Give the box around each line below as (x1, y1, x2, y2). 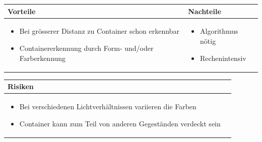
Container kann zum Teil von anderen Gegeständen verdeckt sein (19, 118, 221, 128)
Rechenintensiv (200, 52, 246, 63)
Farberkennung (19, 52, 66, 63)
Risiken (8, 81, 34, 92)
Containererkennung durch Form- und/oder (19, 42, 154, 53)
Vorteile (8, 6, 36, 16)
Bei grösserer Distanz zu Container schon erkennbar (19, 26, 179, 36)
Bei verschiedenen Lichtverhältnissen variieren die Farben (19, 101, 196, 111)
